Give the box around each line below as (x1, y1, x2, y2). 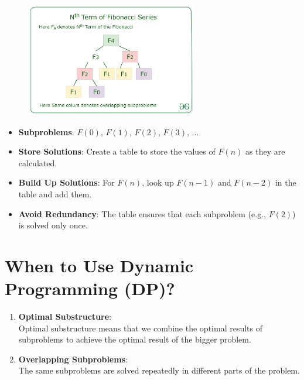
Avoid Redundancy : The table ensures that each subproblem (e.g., (18, 207, 266, 220)
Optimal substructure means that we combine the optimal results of (18, 321, 263, 334)
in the (275, 176, 296, 189)
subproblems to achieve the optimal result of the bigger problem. (18, 333, 251, 345)
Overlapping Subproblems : (18, 352, 128, 365)
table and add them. (18, 187, 92, 200)
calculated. (18, 156, 57, 169)
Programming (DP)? (5, 276, 175, 300)
